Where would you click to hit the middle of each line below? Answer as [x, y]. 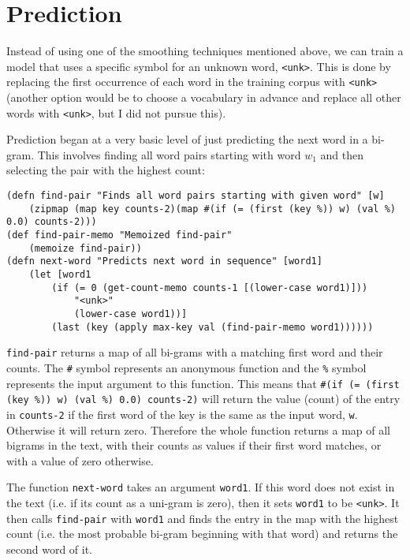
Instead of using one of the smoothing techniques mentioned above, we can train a [205, 51]
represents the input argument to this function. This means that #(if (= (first [203, 383]
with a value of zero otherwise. [80, 460]
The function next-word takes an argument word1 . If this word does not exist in [201, 487]
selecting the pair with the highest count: [106, 170]
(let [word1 [60, 274]
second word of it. [50, 549]
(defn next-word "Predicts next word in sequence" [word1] [164, 261]
